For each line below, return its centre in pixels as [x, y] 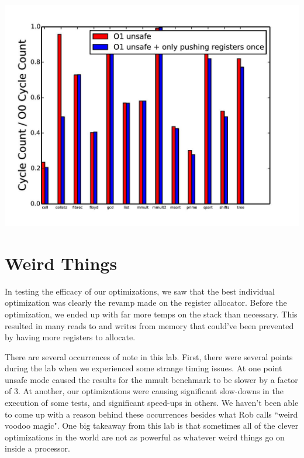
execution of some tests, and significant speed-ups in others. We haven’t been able [152, 403]
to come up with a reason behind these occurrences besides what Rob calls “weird [151, 414]
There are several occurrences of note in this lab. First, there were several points [149, 356]
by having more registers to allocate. [70, 337]
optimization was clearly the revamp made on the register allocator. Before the [146, 303]
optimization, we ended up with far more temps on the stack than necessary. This [151, 314]
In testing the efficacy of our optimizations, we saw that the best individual [140, 291]
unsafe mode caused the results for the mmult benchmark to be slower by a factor [151, 379]
